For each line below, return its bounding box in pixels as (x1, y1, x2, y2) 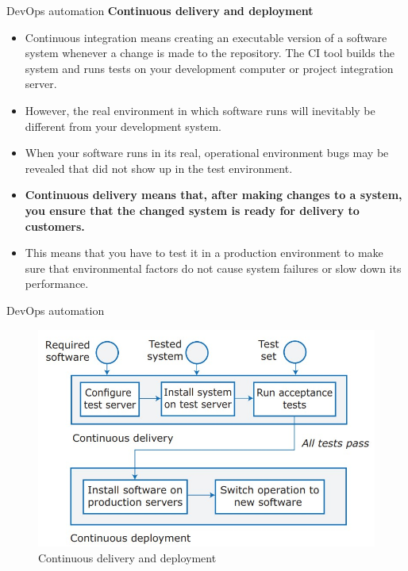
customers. (25, 217, 85, 234)
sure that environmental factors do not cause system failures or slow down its (25, 259, 402, 276)
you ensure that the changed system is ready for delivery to (25, 201, 360, 218)
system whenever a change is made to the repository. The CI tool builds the (25, 44, 395, 61)
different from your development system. (25, 117, 221, 134)
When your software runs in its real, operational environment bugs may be (25, 144, 389, 161)
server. (25, 75, 57, 92)
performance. (25, 275, 89, 292)
